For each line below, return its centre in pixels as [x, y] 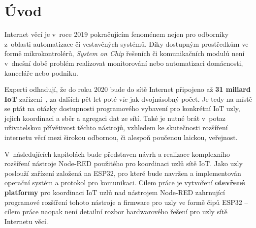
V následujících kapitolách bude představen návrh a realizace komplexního [117, 154]
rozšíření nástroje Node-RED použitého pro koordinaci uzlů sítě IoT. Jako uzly [124, 163]
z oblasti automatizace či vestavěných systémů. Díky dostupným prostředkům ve [127, 43]
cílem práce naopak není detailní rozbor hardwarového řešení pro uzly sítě [116, 212]
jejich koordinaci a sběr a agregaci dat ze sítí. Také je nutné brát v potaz [115, 118]
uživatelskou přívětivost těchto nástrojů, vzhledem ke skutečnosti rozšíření [116, 128]
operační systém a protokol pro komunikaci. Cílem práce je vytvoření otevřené [125, 183]
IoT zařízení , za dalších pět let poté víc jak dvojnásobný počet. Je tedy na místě [128, 99]
